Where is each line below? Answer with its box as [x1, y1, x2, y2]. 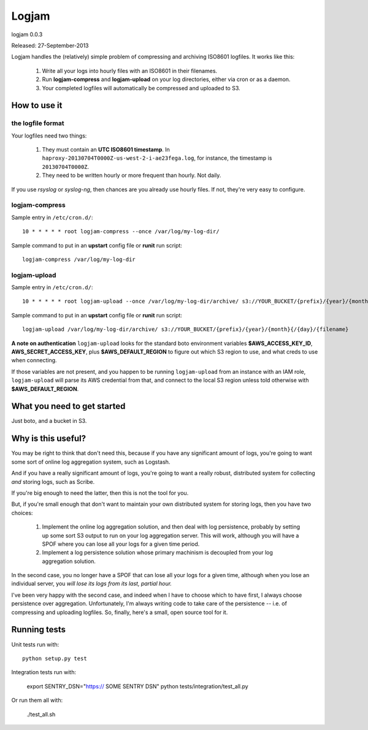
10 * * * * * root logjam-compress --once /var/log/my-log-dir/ [22, 228, 220, 235]
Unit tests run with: [11, 640, 59, 648]
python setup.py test [22, 654, 87, 662]
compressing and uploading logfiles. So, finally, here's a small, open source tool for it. [11, 608, 228, 616]
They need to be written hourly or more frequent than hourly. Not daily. [42, 172, 221, 179]
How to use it [11, 100, 63, 111]
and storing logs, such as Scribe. [11, 478, 95, 485]
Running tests [11, 624, 66, 635]
